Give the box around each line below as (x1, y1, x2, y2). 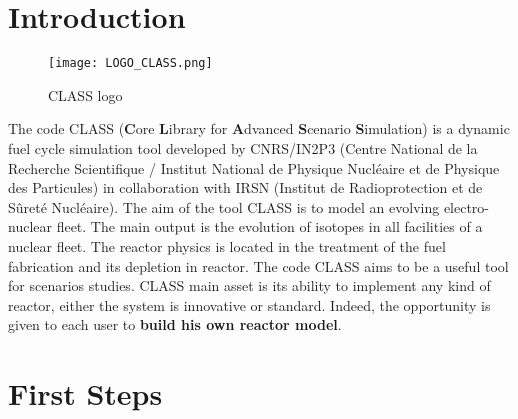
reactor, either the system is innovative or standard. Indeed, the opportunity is (8, 294, 491, 315)
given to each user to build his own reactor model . (8, 314, 342, 335)
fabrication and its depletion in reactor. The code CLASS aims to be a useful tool (8, 255, 509, 276)
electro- (443, 196, 490, 217)
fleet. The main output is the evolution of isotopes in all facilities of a (56, 216, 483, 237)
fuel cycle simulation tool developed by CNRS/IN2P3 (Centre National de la (8, 137, 478, 158)
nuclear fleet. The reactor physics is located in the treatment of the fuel (8, 235, 446, 256)
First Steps (8, 373, 163, 414)
